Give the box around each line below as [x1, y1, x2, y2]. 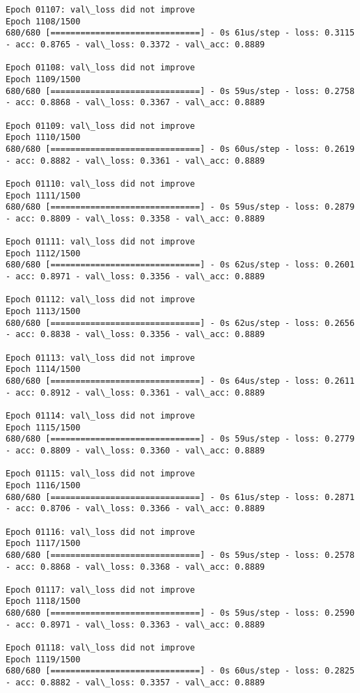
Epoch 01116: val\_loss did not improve [6, 527, 196, 537]
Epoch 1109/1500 [6, 74, 81, 84]
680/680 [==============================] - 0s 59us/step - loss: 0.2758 [6, 86, 355, 96]
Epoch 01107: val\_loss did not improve [6, 5, 196, 15]
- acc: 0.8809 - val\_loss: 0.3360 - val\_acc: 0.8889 [6, 445, 265, 455]
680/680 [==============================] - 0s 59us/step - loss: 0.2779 [6, 434, 355, 444]
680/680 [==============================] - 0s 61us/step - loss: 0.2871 [6, 492, 355, 502]
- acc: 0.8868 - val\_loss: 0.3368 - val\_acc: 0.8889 [6, 561, 265, 572]
